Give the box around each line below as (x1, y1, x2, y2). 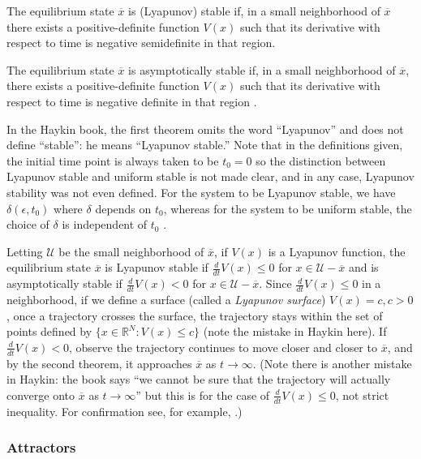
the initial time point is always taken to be (6, 152, 219, 169)
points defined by (6, 323, 92, 340)
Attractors (6, 437, 76, 457)
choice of (6, 216, 49, 233)
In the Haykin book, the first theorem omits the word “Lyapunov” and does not (6, 120, 404, 137)
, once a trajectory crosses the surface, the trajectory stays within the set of (6, 307, 383, 324)
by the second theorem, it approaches (6, 354, 192, 371)
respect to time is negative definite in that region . (6, 92, 257, 109)
